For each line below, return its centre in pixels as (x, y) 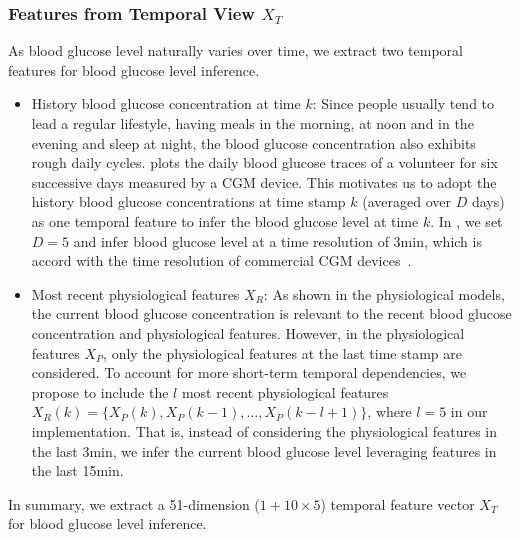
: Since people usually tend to (403, 103)
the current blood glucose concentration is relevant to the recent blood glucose (271, 313)
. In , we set (466, 220)
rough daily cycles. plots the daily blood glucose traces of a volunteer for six (264, 162)
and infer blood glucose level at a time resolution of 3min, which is (277, 240)
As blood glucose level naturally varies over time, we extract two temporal (235, 50)
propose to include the (100, 391)
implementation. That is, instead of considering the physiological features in (264, 430)
